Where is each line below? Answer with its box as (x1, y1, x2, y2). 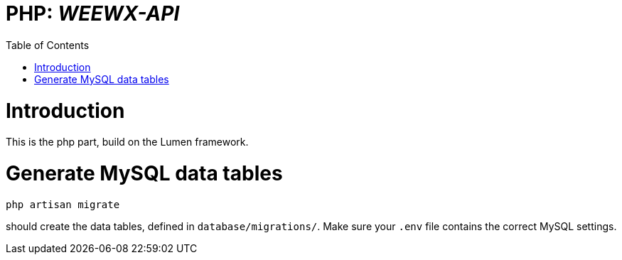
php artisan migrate (6, 198, 120, 210)
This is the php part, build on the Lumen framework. (6, 136, 249, 148)
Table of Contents (6, 38, 90, 51)
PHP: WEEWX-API (6, 1, 180, 26)
